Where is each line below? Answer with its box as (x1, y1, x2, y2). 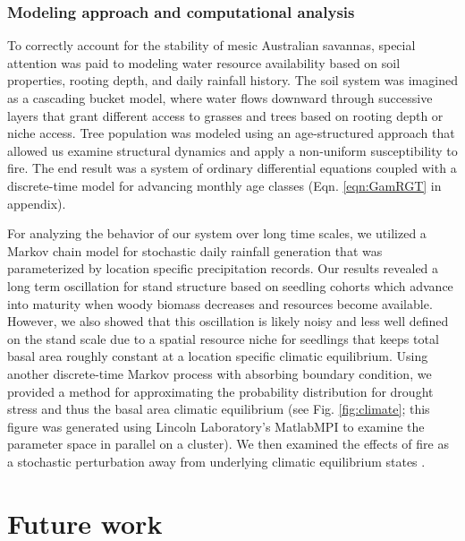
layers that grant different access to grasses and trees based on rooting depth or (7, 106, 444, 125)
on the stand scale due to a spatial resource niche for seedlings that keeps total (7, 329, 439, 348)
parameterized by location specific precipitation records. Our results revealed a (7, 259, 439, 278)
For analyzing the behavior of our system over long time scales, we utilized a (7, 224, 427, 243)
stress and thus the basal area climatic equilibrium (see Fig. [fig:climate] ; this (7, 399, 430, 418)
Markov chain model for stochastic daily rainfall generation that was (7, 241, 383, 260)
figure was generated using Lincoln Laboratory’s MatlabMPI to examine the (7, 416, 425, 435)
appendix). (7, 193, 66, 212)
